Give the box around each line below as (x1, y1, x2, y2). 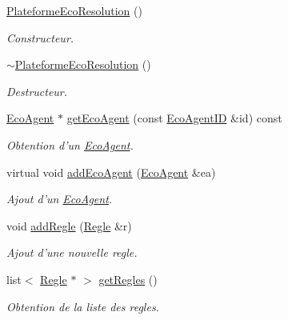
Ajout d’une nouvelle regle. (6, 244, 138, 261)
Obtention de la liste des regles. (6, 298, 159, 314)
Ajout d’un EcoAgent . (6, 190, 113, 207)
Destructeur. (6, 82, 68, 99)
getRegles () (98, 270, 158, 287)
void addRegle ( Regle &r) (6, 217, 132, 234)
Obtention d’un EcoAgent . (6, 136, 134, 153)
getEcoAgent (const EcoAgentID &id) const (66, 110, 282, 126)
